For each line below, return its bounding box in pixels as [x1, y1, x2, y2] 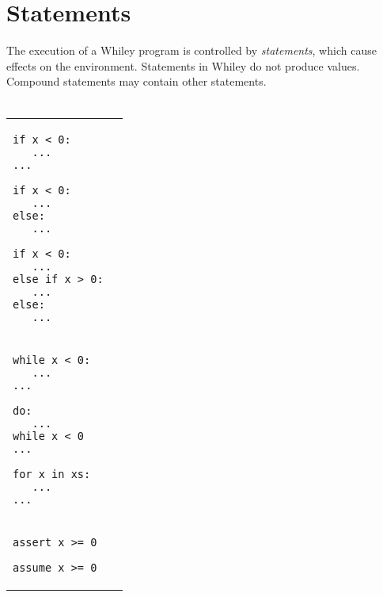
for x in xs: [13, 467, 91, 480]
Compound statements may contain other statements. [6, 73, 267, 90]
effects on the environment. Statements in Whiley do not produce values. [6, 57, 360, 74]
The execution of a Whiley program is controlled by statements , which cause [6, 42, 377, 59]
